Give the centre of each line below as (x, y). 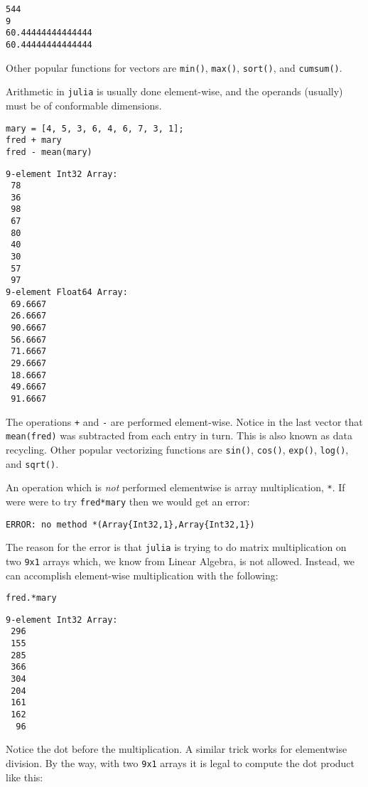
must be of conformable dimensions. (84, 105)
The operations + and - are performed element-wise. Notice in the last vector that (184, 421)
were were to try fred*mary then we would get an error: (128, 501)
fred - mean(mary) (49, 152)
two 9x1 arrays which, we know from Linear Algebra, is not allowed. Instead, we (180, 561)
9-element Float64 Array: (67, 293)
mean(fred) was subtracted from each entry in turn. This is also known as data (179, 435)
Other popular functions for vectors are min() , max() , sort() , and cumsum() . (174, 67)
